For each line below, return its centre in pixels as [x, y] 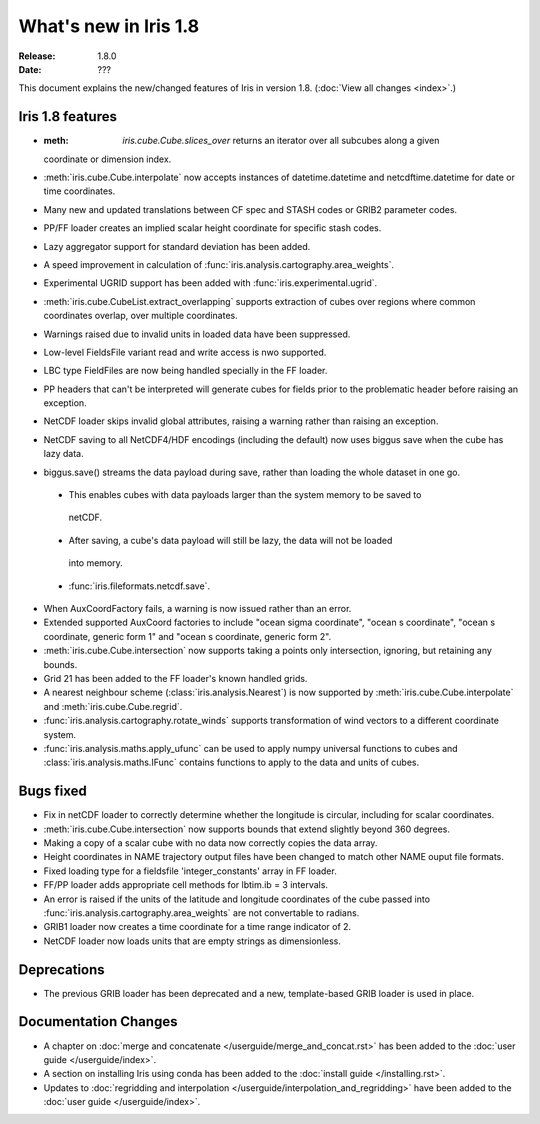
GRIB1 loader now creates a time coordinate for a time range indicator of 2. [197, 927]
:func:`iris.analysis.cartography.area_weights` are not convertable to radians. [201, 912]
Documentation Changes [98, 1021]
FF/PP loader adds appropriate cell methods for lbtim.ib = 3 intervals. [186, 885]
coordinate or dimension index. [107, 159]
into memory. [96, 563]
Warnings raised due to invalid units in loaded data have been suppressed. [197, 334]
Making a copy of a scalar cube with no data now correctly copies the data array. [210, 842]
